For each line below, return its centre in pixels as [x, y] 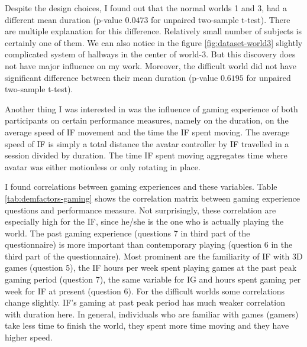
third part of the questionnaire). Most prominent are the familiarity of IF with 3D [154, 256]
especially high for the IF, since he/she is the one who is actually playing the [144, 221]
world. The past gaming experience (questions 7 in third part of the [127, 233]
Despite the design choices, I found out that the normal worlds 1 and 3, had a [146, 8]
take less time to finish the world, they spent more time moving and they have [147, 325]
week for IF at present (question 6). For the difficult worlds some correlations [145, 291]
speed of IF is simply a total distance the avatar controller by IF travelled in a [147, 143]
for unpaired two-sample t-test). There [221, 19]
